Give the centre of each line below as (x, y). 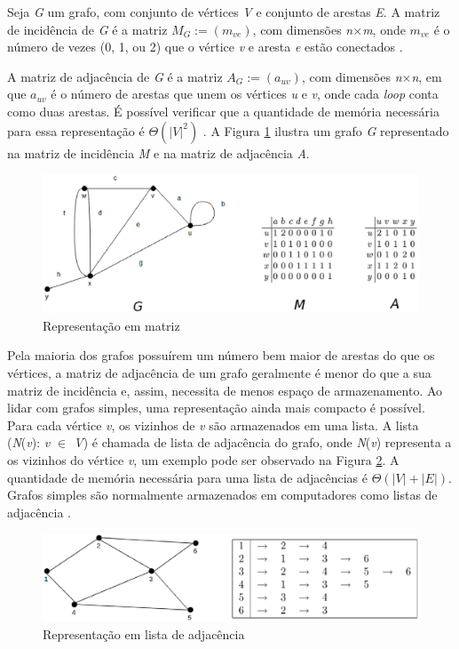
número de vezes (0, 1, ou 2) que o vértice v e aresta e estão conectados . (205, 47)
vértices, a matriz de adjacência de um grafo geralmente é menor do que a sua (219, 373)
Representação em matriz (111, 325)
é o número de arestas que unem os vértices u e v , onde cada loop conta (245, 94)
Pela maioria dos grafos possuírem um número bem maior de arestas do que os (221, 355)
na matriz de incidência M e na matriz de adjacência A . (158, 152)
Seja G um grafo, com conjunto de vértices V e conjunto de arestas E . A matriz (224, 12)
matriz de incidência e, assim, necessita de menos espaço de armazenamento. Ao (225, 390)
